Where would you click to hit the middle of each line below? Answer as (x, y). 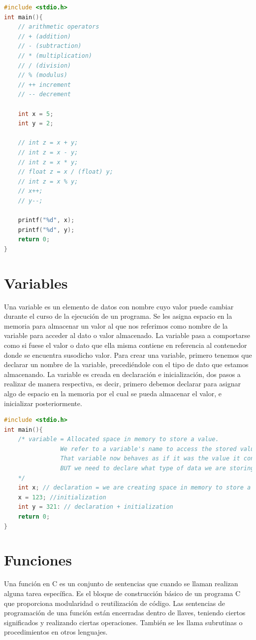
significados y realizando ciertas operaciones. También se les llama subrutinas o (123, 622)
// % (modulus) (43, 75)
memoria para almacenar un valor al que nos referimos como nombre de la (116, 325)
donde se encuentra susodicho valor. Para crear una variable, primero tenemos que (128, 355)
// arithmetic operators (59, 27)
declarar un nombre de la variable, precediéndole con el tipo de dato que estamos (126, 364)
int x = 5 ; (36, 114)
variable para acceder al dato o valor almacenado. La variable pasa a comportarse (127, 335)
